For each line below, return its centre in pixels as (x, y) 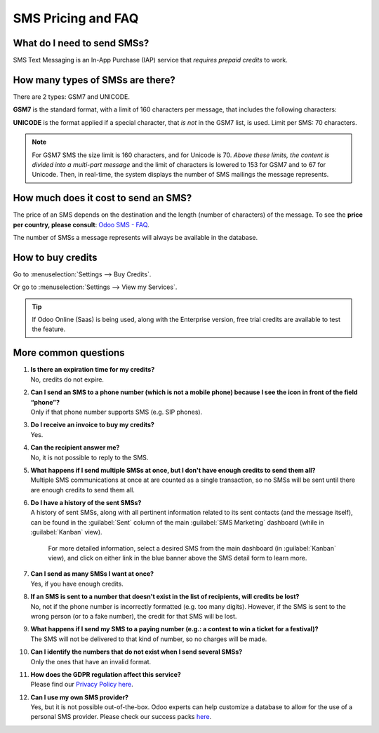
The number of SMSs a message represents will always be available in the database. (135, 237)
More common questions (69, 353)
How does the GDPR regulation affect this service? (106, 674)
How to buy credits (55, 257)
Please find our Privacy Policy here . (82, 685)
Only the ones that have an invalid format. (91, 661)
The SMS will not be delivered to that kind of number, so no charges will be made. (149, 639)
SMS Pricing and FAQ (76, 18)
